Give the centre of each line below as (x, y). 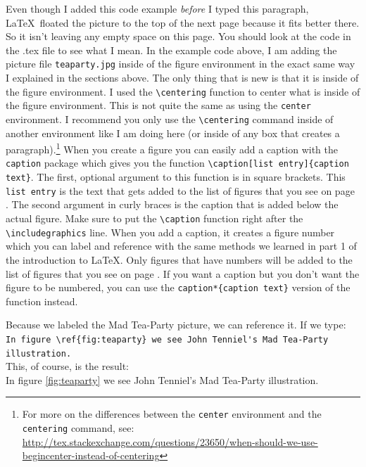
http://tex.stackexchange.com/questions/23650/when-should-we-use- (170, 441)
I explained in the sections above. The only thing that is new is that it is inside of (182, 78)
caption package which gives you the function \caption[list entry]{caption (177, 163)
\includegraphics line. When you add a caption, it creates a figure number (170, 232)
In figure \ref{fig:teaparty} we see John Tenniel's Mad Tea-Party (167, 339)
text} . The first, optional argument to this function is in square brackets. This (176, 177)
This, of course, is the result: (67, 366)
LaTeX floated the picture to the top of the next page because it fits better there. (183, 22)
